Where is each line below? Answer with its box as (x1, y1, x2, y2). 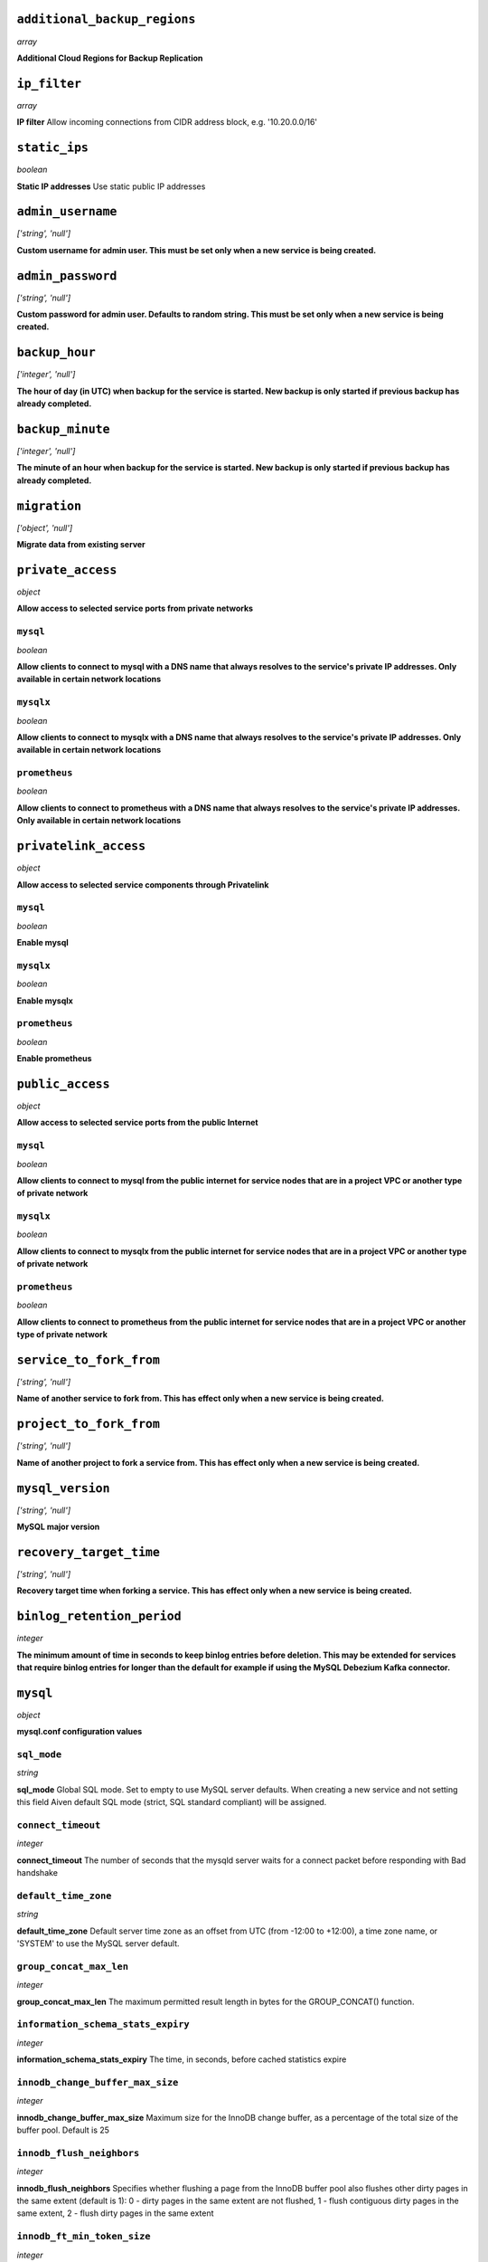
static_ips (16, 140, 89, 156)
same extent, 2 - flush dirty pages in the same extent (16, 2208, 214, 2219)
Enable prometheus (16, 1053, 92, 1064)
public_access (16, 1077, 110, 1091)
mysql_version (16, 1480, 110, 1496)
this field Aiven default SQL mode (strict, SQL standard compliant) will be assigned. (16, 1797, 327, 1808)
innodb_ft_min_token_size (16, 2230, 151, 2243)
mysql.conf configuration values (16, 1726, 143, 1737)
